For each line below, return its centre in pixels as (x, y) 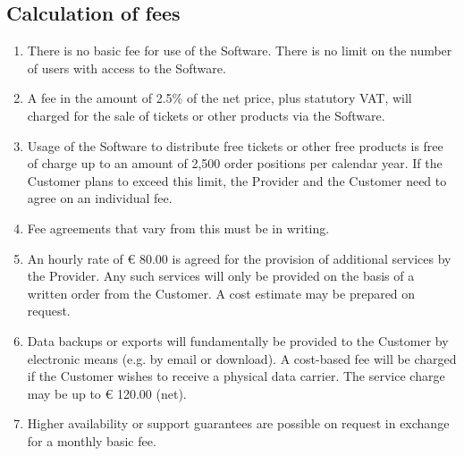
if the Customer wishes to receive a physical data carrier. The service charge (236, 376)
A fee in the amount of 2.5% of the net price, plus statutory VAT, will (219, 98)
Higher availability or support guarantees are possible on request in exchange (238, 423)
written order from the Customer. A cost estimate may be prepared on (221, 293)
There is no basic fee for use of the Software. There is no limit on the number (240, 51)
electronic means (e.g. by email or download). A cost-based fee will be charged (242, 358)
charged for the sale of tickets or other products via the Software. (206, 115)
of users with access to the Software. (127, 68)
